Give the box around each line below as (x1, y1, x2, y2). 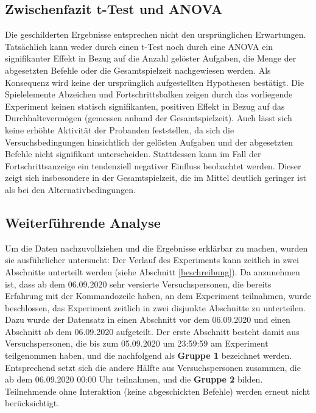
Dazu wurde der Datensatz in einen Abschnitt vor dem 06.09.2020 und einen (5, 313, 290, 326)
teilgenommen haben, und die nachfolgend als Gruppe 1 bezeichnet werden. (5, 349, 292, 362)
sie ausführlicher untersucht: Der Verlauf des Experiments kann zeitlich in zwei (5, 253, 299, 266)
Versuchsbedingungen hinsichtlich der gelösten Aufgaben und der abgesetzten (5, 135, 293, 148)
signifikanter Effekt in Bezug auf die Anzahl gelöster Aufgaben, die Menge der (5, 52, 297, 65)
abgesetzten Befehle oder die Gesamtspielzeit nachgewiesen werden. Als (5, 63, 271, 76)
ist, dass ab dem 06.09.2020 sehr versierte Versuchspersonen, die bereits (5, 277, 272, 290)
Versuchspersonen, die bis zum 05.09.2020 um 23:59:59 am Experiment (5, 337, 269, 350)
